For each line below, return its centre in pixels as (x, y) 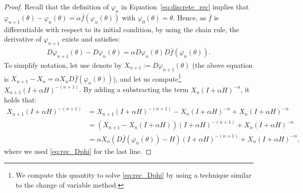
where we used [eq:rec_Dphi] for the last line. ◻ (78, 151)
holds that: (21, 100)
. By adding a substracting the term (134, 89)
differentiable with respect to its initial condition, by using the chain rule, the (122, 29)
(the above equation (223, 65)
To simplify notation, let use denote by (63, 65)
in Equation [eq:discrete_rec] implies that (185, 6)
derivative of (23, 39)
